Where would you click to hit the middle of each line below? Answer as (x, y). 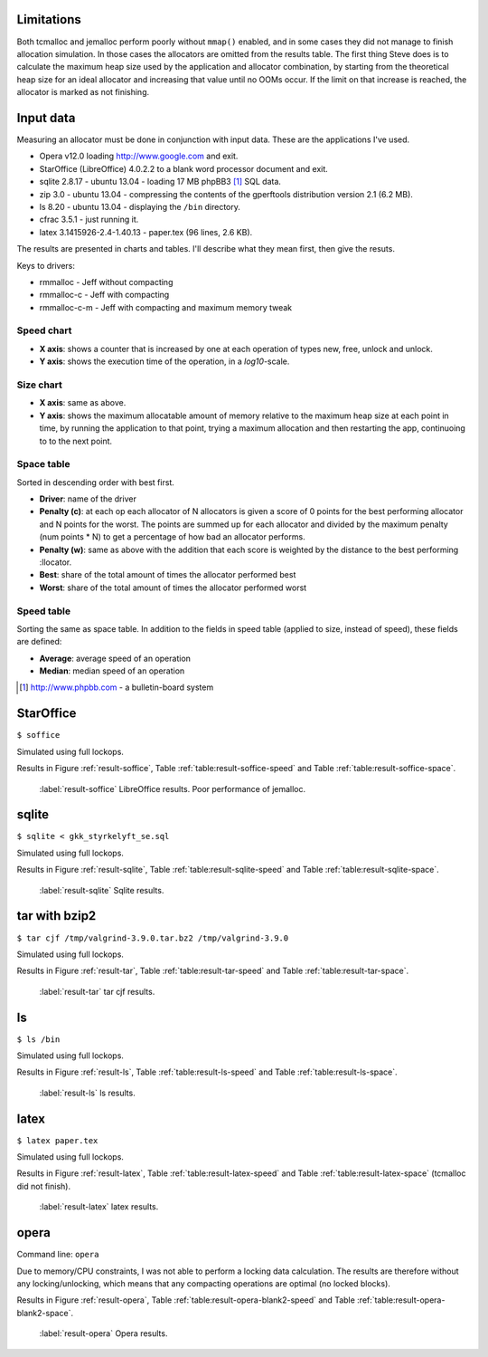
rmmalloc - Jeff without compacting (106, 282)
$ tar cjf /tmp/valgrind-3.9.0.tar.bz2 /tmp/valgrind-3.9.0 (153, 938)
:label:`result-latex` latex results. (99, 1207)
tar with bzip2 (56, 916)
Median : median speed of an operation (112, 671)
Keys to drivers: (46, 265)
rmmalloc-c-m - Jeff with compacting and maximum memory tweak (166, 307)
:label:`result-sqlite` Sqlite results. (102, 890)
